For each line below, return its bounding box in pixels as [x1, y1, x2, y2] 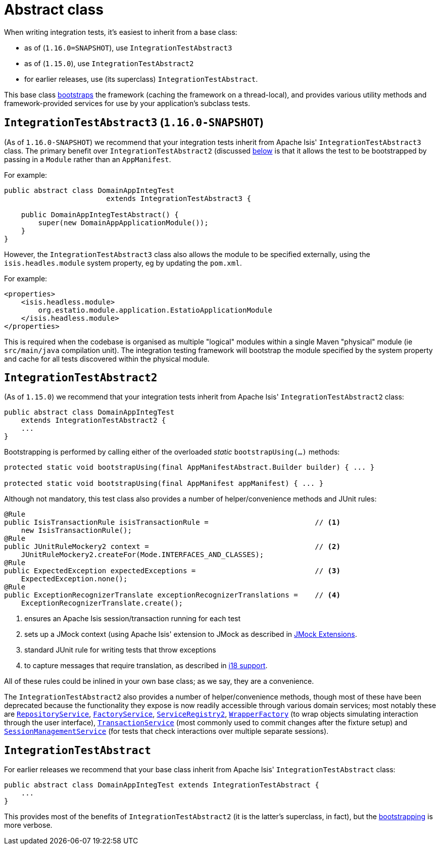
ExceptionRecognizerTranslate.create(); [21, 599, 183, 608]
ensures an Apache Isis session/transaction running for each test [24, 614, 241, 623]
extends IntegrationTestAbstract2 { [21, 416, 166, 425]
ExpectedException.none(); [21, 575, 128, 583]
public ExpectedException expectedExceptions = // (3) [4, 567, 340, 575]
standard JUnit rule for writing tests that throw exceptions [24, 645, 216, 655]
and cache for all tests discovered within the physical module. [4, 354, 210, 363]
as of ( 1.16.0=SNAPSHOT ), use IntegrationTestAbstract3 [24, 43, 232, 52]
